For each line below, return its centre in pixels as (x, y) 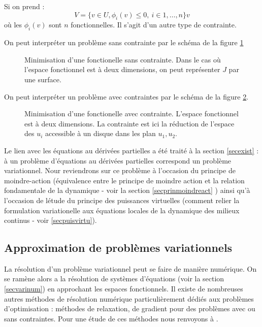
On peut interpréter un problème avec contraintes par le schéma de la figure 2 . (126, 96)
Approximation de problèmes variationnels (118, 248)
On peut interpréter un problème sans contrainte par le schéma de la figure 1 (124, 42)
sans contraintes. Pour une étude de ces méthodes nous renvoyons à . (111, 318)
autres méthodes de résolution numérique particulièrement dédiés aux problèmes (129, 298)
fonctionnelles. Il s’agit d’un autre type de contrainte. (154, 25)
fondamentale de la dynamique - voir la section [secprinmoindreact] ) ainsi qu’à (127, 190)
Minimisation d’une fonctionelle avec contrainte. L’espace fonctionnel (132, 113)
